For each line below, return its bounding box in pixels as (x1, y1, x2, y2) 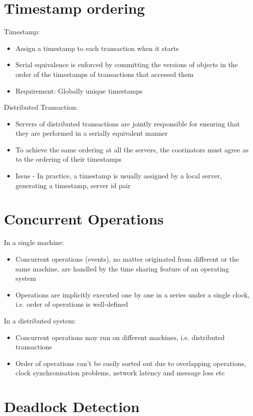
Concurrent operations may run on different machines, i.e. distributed (15, 332, 225, 342)
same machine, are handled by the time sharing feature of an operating (15, 263, 229, 273)
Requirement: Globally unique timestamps (15, 85, 143, 96)
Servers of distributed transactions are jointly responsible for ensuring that (15, 118, 240, 128)
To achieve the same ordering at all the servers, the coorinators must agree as (15, 144, 249, 154)
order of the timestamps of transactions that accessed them (15, 69, 194, 79)
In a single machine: (4, 237, 64, 247)
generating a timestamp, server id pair (15, 180, 131, 190)
